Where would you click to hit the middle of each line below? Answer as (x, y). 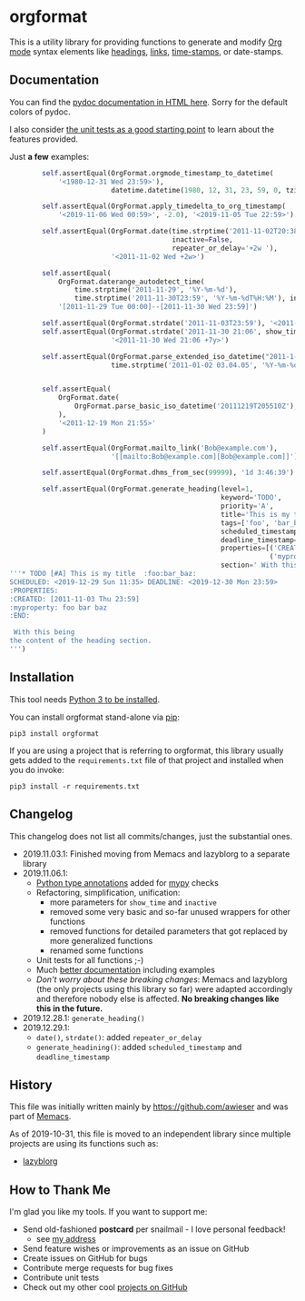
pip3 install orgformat (54, 733)
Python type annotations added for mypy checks (128, 882)
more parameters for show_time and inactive (133, 902)
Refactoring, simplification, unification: (108, 892)
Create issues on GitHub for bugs (85, 1258)
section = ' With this (260, 565)
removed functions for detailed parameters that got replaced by (168, 931)
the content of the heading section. (81, 641)
